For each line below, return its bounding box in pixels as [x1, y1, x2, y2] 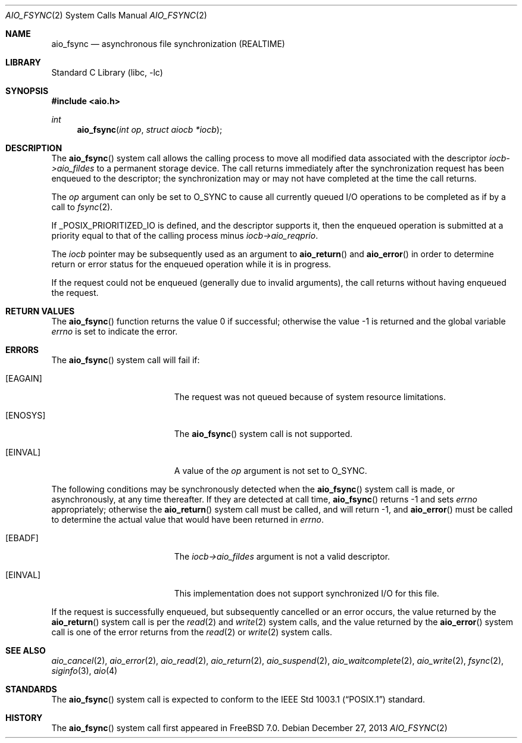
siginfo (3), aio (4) [51, 666, 118, 676]
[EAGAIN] [5, 373, 42, 383]
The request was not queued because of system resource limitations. [174, 392, 446, 402]
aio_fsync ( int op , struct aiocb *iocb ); [77, 124, 223, 135]
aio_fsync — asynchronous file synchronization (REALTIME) [51, 39, 285, 49]
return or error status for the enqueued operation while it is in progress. [51, 259, 332, 269]
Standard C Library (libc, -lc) [51, 67, 163, 77]
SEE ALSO [5, 645, 46, 655]
